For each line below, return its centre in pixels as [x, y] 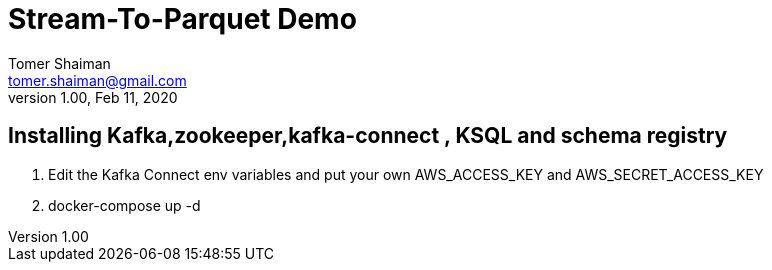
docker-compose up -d [124, 205]
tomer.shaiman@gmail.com [97, 80]
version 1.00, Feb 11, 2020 [93, 97]
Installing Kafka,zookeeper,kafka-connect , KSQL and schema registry [368, 136]
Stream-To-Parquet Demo [182, 19]
